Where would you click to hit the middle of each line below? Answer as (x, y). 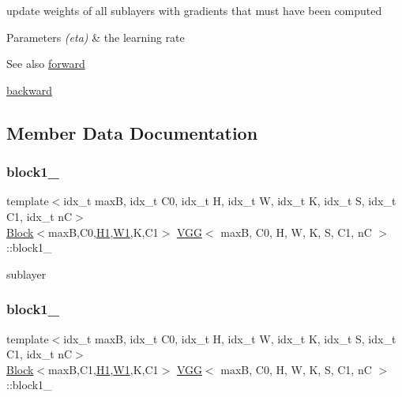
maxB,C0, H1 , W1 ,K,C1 (103, 232)
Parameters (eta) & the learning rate (96, 37)
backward (29, 90)
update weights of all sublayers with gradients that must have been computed (194, 10)
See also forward (46, 64)
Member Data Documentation (132, 132)
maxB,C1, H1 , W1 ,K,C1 (103, 369)
